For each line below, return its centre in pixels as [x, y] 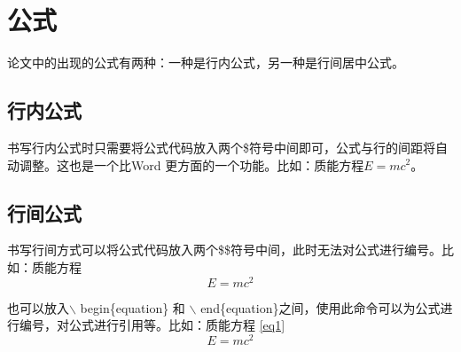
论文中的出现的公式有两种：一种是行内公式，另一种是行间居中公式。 [206, 63]
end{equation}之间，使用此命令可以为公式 [320, 307]
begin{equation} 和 [133, 307]
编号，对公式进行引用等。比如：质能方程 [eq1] [152, 325]
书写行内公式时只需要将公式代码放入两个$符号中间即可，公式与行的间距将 [221, 147]
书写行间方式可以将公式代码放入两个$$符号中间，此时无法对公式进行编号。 [224, 250]
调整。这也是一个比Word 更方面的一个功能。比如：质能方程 [191, 164]
